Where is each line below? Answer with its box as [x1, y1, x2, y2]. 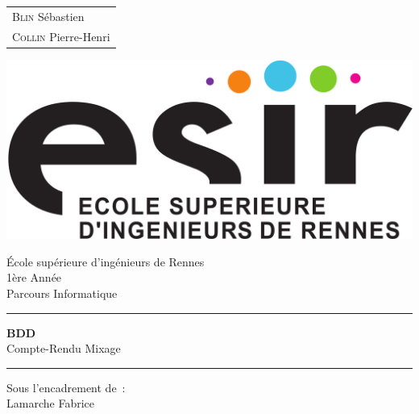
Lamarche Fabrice [6, 395, 94, 412]
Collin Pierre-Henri [12, 27, 110, 44]
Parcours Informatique [6, 284, 118, 301]
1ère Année [6, 269, 62, 286]
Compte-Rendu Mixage [6, 340, 121, 357]
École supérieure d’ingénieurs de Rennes [6, 253, 205, 270]
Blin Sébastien [12, 7, 85, 24]
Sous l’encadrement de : [6, 378, 126, 395]
